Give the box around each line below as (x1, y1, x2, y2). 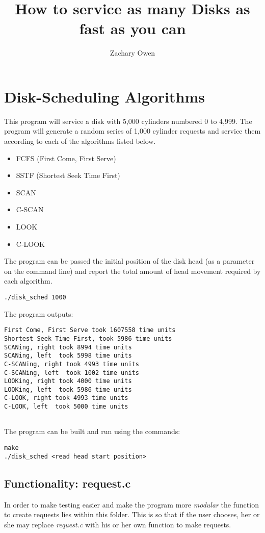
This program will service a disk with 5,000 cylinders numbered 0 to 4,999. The (4, 115, 252, 126)
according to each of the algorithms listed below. (4, 136, 156, 146)
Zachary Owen (110, 47, 155, 58)
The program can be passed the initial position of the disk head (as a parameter (4, 256, 255, 266)
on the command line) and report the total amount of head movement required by (4, 265, 261, 276)
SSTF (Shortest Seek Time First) (16, 170, 120, 181)
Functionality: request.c (4, 475, 131, 491)
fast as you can (79, 18, 186, 39)
